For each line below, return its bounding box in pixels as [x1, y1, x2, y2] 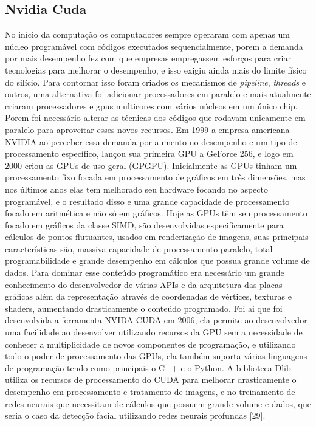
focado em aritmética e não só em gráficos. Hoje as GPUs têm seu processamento [5, 207, 307, 219]
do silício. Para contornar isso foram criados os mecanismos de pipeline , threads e [5, 75, 306, 88]
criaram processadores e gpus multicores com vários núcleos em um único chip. [5, 99, 298, 112]
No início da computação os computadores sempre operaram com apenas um [5, 28, 290, 41]
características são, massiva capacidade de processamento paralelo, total [5, 242, 273, 255]
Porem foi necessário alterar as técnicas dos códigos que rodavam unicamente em [5, 111, 306, 124]
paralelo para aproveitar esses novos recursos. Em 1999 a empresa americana [5, 123, 290, 136]
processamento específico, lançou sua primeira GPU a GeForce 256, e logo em [5, 147, 294, 160]
